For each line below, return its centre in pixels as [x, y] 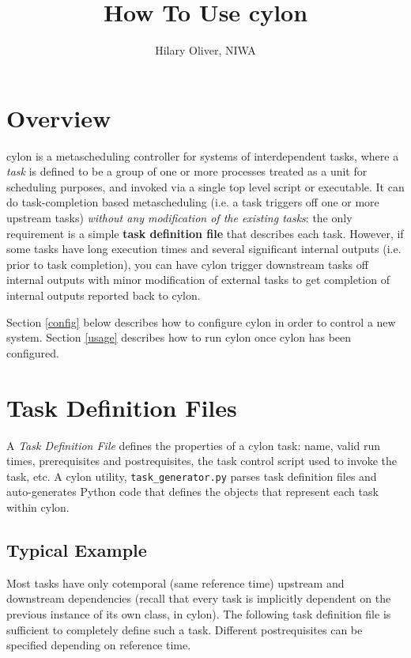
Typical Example [77, 549]
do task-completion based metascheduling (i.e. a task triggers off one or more [193, 202]
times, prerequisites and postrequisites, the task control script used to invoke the [202, 461]
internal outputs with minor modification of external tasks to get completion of [198, 280]
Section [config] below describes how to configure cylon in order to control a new [201, 321]
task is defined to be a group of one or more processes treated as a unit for [187, 171]
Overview [59, 117]
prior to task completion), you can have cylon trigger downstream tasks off [187, 264]
